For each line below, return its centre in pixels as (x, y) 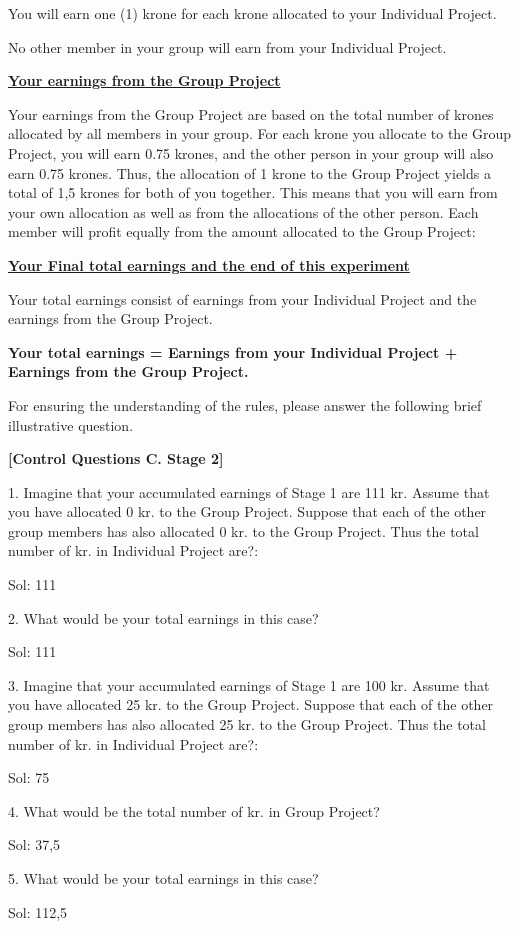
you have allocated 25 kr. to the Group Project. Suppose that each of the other (251, 704)
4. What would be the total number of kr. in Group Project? (194, 810)
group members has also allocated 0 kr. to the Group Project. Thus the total (243, 530)
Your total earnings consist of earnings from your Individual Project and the (242, 298)
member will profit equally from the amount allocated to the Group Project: (242, 231)
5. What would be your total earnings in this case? (163, 878)
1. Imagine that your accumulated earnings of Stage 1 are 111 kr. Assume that (249, 491)
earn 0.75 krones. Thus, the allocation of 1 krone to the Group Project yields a (249, 172)
